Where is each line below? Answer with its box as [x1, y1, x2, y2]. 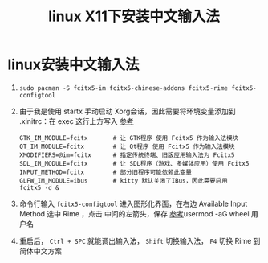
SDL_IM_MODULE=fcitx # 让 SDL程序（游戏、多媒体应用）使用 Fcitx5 [18, 159, 250, 167]
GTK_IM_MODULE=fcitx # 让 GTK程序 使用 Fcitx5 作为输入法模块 [18, 134, 238, 142]
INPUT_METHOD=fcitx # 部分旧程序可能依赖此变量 [18, 168, 192, 176]
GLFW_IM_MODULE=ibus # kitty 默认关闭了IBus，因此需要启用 [18, 176, 228, 185]
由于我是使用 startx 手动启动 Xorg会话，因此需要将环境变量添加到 [18, 106, 236, 116]
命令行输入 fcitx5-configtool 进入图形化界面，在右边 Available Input [18, 199, 248, 208]
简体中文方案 [18, 246, 62, 256]
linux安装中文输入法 [7, 55, 140, 74]
